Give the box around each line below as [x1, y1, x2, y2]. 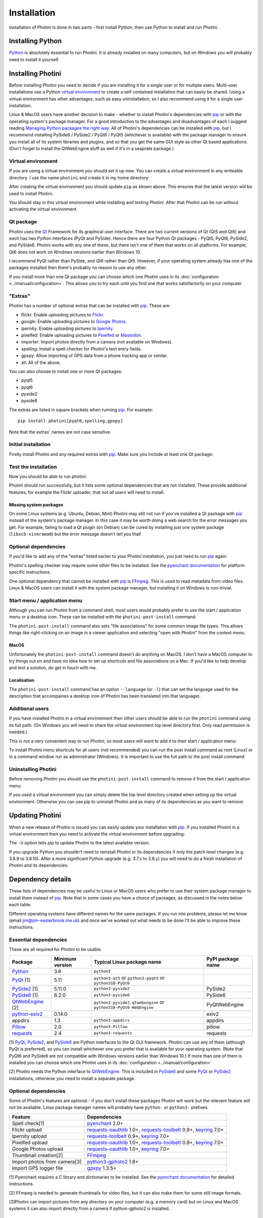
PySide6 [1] [12, 991, 38, 998]
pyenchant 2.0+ [87, 1120, 124, 1126]
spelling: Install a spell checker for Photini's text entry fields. [21, 346, 142, 352]
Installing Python [9, 37, 62, 45]
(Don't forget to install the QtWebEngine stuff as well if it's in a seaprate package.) [9, 146, 174, 152]
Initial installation [9, 441, 51, 448]
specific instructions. [9, 569, 51, 575]
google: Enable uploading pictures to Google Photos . [21, 319, 127, 324]
